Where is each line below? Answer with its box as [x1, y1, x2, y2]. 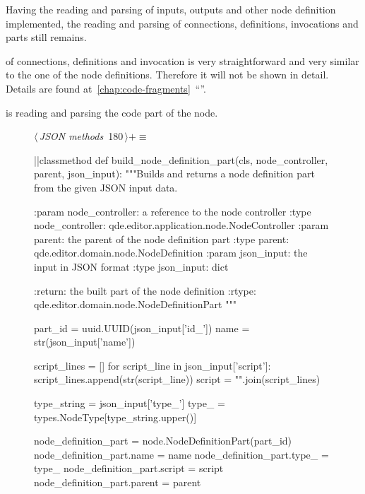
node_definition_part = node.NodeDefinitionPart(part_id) [34, 433, 292, 448]
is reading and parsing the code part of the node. [6, 105, 218, 119]
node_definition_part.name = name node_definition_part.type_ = [34, 447, 329, 461]
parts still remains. [6, 30, 87, 45]
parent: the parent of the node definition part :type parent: [34, 231, 289, 246]
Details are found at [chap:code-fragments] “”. [6, 81, 206, 95]
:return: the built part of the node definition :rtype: [34, 283, 256, 298]
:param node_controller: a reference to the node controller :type [34, 204, 311, 218]
